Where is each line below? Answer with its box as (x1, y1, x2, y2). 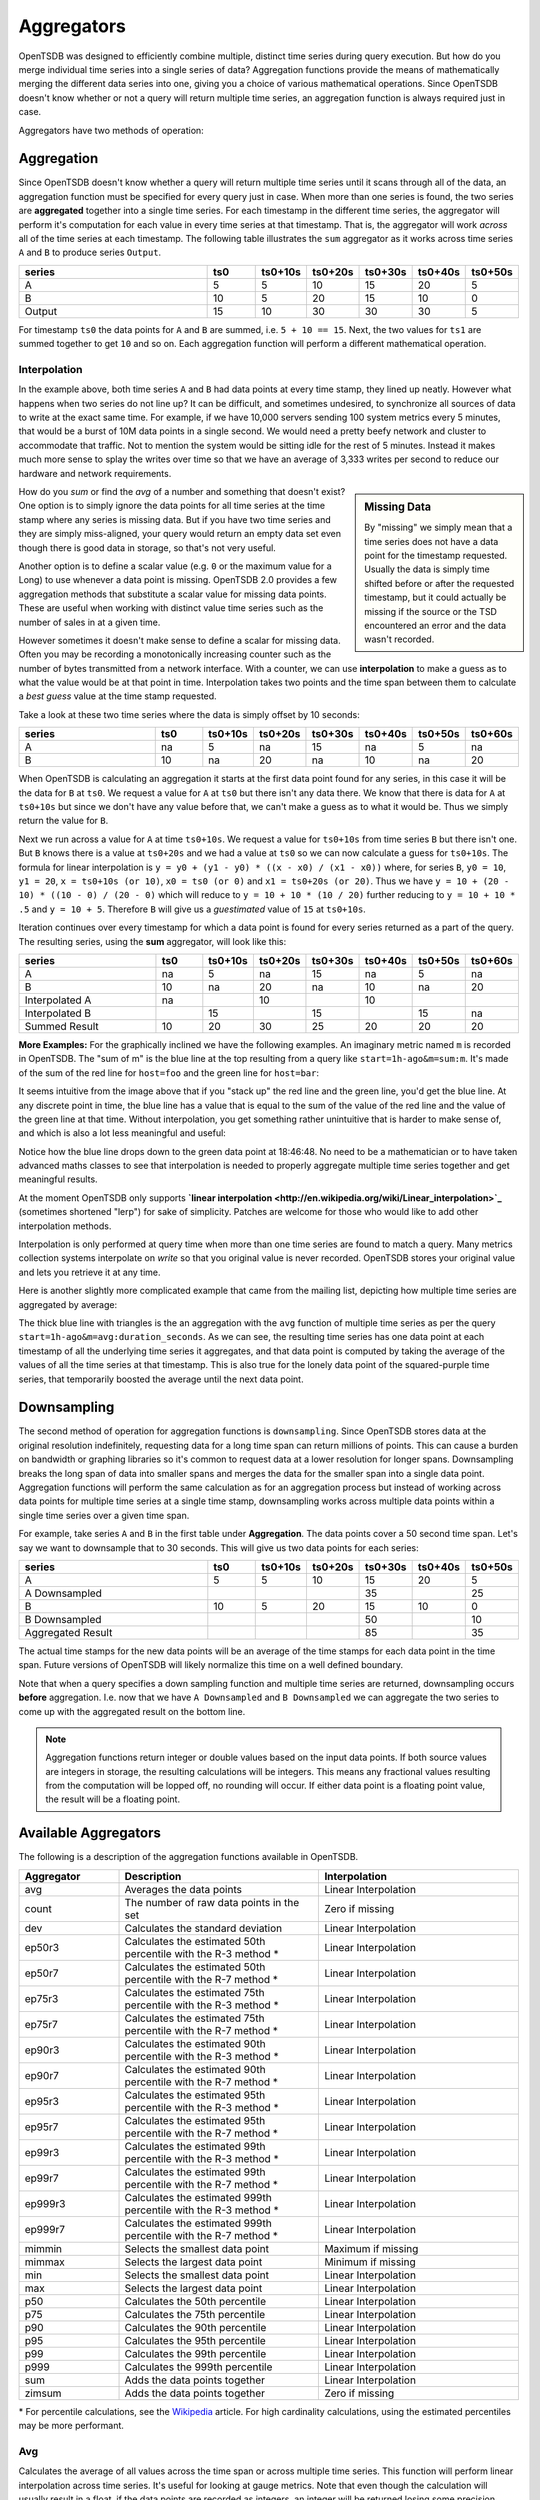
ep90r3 (24, 2043, 60, 2057)
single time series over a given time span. (18, 1509, 190, 1521)
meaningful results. (18, 1173, 99, 1185)
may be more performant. (18, 2420, 125, 2432)
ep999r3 (24, 2196, 66, 2210)
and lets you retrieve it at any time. (18, 1266, 161, 1278)
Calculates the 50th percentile (124, 2294, 267, 2308)
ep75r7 (24, 2017, 59, 2031)
